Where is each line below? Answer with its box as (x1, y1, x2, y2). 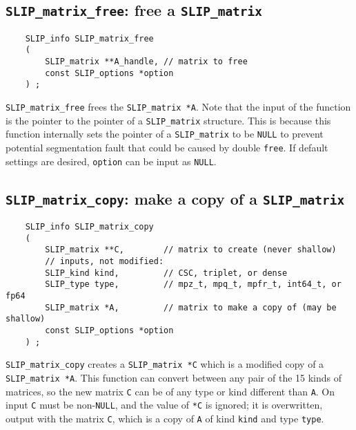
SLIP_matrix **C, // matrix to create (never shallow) (45, 245, 337, 255)
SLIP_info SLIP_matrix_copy (25, 222, 154, 232)
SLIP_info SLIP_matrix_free (25, 33, 154, 44)
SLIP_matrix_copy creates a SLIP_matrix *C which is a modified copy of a (6, 357, 324, 371)
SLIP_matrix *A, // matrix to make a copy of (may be (45, 302, 337, 312)
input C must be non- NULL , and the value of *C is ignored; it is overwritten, (6, 398, 323, 412)
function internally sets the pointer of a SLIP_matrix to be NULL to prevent (6, 127, 324, 141)
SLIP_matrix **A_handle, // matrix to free (45, 57, 248, 67)
